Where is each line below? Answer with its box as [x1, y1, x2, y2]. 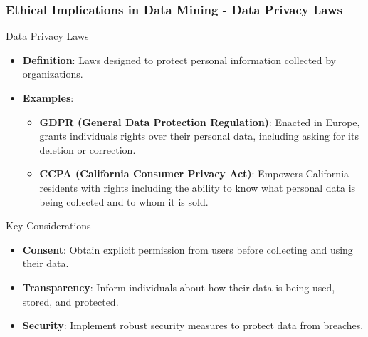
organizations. [22, 66, 83, 81]
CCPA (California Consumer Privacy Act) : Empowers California [39, 166, 349, 181]
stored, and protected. [22, 294, 119, 309]
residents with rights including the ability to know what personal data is [39, 180, 356, 195]
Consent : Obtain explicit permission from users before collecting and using [22, 242, 353, 256]
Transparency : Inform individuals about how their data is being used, [22, 279, 335, 294]
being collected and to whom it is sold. [39, 194, 209, 209]
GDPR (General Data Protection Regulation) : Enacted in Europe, [39, 114, 360, 129]
